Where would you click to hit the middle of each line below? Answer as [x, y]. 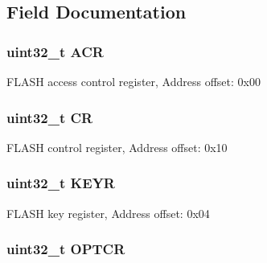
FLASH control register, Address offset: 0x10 [117, 147]
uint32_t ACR [55, 51]
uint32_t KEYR [61, 183]
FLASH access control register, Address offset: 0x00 [133, 81]
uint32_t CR [50, 117]
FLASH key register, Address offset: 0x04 [108, 213]
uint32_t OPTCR [66, 249]
